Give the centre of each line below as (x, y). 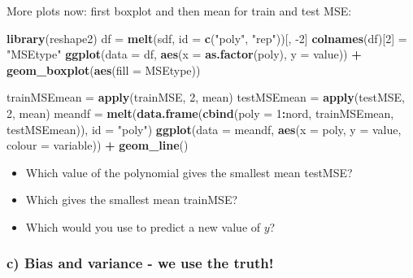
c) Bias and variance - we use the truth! (140, 263)
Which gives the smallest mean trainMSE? (132, 200)
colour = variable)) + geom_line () (98, 145)
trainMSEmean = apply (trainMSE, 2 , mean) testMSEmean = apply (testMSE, (206, 97)
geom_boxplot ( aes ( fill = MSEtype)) (104, 69)
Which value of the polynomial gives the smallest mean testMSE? (189, 172)
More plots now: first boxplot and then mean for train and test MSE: (179, 11)
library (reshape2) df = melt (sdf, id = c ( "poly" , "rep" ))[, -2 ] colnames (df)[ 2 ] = (207, 38)
